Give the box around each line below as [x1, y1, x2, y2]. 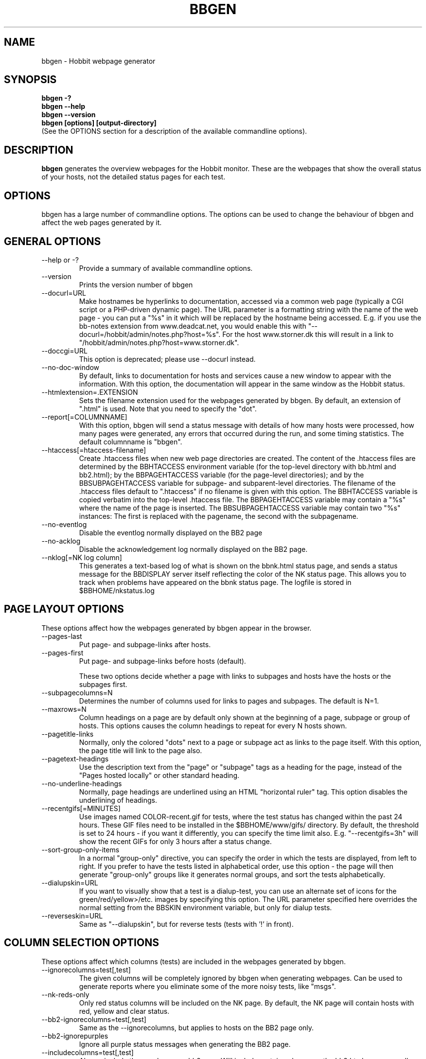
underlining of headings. [79, 795, 158, 804]
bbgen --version [41, 110, 96, 119]
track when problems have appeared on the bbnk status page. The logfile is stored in [79, 578, 352, 586]
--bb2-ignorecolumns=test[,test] [41, 1015, 146, 1024]
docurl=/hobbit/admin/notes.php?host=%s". [79, 330, 221, 338]
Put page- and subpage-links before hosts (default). [79, 656, 246, 665]
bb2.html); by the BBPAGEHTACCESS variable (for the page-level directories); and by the [79, 470, 364, 479]
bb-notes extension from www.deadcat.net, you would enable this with [79, 321, 306, 330]
